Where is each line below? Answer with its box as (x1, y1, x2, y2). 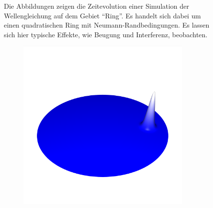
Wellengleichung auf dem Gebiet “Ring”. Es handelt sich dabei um (4, 10, 201, 20)
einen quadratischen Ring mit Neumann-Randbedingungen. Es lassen (4, 20, 210, 30)
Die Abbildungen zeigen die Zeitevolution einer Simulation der (4, 1, 189, 11)
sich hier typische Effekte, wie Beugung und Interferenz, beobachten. (4, 29, 208, 39)
